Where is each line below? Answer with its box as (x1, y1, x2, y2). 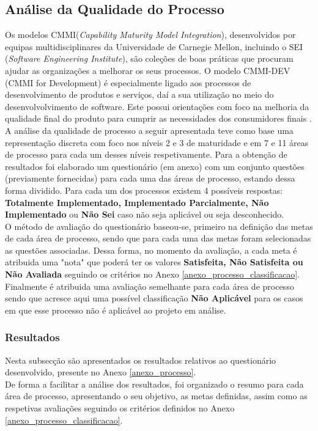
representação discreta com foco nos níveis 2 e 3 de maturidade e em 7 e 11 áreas (5, 136, 309, 149)
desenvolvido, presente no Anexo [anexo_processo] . (5, 366, 196, 378)
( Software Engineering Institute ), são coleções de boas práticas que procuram (5, 52, 294, 65)
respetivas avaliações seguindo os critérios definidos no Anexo (5, 402, 235, 414)
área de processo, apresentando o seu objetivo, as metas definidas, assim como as (5, 389, 308, 402)
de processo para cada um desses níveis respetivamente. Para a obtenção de (5, 148, 287, 161)
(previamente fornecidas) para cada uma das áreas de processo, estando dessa (5, 172, 295, 185)
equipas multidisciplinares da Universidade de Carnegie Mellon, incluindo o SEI (5, 40, 303, 53)
